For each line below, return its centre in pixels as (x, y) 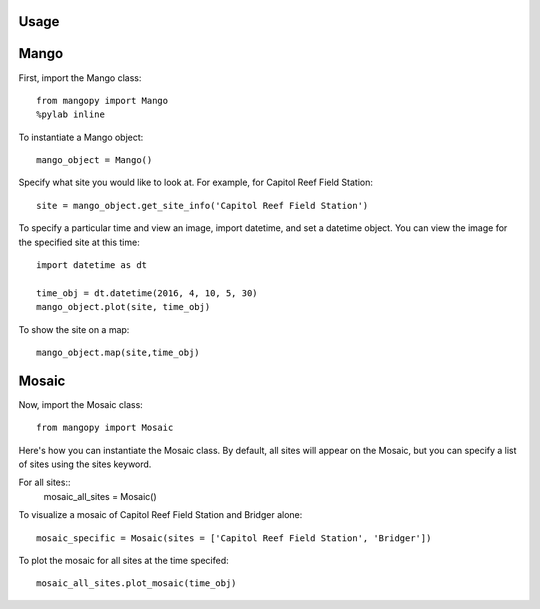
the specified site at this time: (79, 242)
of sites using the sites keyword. (85, 464)
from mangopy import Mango (102, 100)
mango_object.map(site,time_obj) (118, 352)
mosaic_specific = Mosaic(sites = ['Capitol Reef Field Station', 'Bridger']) (234, 538)
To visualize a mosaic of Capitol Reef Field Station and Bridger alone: (160, 515)
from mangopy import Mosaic (105, 428)
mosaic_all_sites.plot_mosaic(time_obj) (136, 583)
